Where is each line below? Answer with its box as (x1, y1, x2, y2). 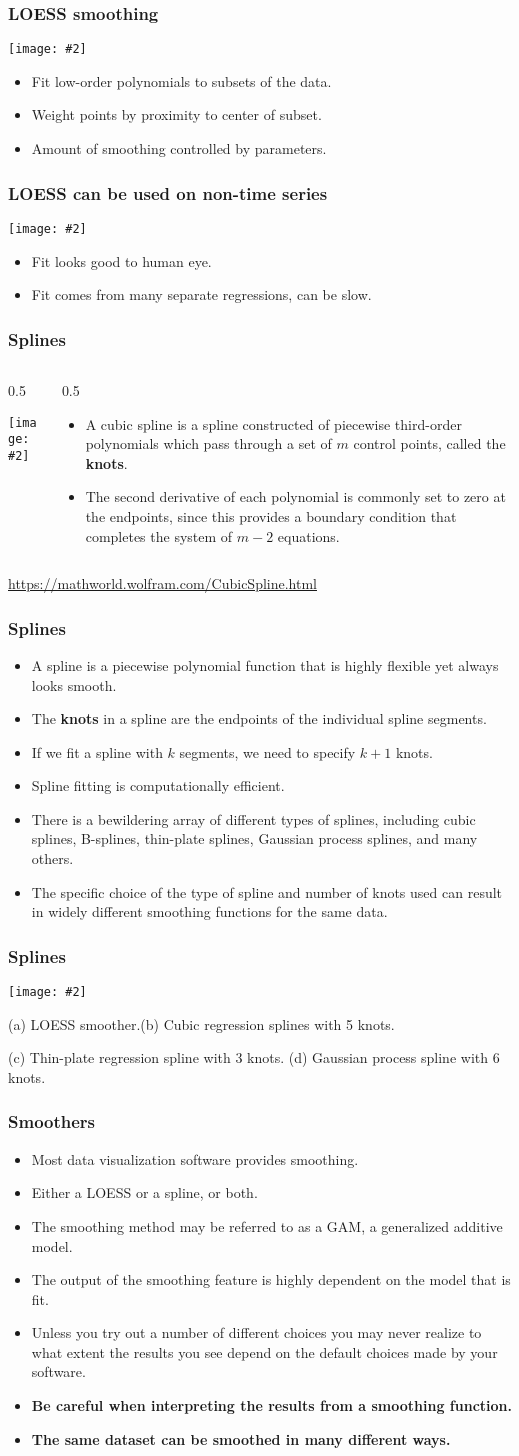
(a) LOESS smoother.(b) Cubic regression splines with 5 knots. (8, 1013, 395, 1034)
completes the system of (85, 525, 233, 546)
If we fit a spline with (31, 741, 163, 762)
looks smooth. (31, 674, 117, 695)
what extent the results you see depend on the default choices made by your (31, 1341, 498, 1362)
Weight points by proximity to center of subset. (31, 104, 322, 125)
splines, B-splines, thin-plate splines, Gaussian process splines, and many (31, 828, 478, 849)
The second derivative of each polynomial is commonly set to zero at (85, 486, 506, 507)
